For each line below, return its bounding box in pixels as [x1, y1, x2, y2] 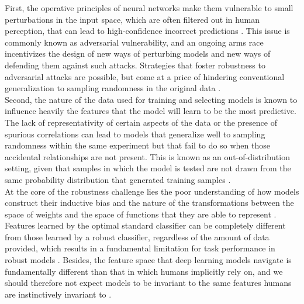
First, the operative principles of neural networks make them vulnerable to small [5, 2, 293, 13]
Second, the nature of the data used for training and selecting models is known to [5, 93, 298, 105]
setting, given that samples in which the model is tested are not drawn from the [5, 162, 291, 174]
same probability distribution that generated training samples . [5, 173, 231, 185]
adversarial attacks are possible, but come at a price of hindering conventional [5, 70, 285, 82]
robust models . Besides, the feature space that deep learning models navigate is [5, 254, 292, 266]
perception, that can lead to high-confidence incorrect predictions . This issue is [5, 25, 290, 37]
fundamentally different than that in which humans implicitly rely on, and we [5, 265, 283, 277]
